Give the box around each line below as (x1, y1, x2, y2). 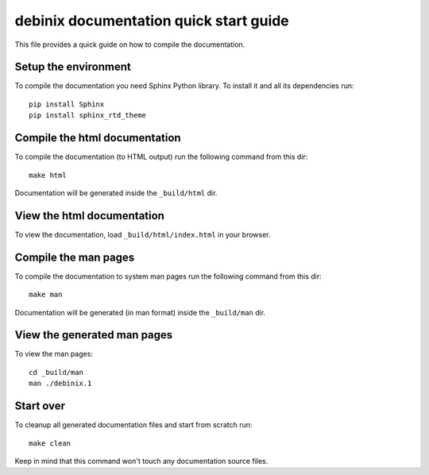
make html (29, 171, 67, 180)
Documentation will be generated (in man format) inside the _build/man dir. (14, 307, 266, 317)
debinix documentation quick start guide (14, 12, 289, 29)
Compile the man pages (14, 250, 135, 264)
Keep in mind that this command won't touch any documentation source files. (14, 456, 269, 465)
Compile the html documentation (14, 131, 182, 145)
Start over (14, 400, 66, 413)
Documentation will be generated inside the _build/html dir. (14, 187, 218, 198)
